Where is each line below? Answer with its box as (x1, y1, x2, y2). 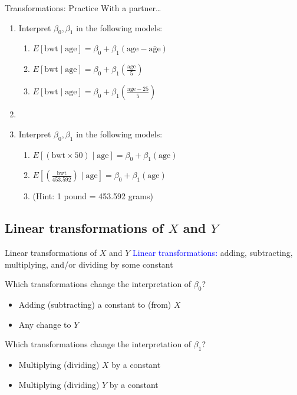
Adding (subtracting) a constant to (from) (18, 298, 171, 311)
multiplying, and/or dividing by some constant (5, 258, 173, 270)
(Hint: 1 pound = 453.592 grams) (32, 190, 153, 202)
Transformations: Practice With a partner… (5, 2, 161, 14)
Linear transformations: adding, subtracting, (133, 246, 293, 259)
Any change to (18, 318, 71, 330)
